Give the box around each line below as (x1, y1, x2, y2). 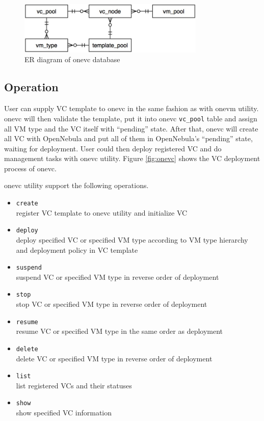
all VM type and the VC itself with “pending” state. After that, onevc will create (4, 123, 258, 134)
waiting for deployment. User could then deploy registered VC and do (4, 143, 222, 153)
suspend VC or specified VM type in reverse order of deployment (16, 271, 219, 282)
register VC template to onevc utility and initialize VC (16, 207, 188, 218)
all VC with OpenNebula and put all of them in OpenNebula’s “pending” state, (4, 133, 253, 144)
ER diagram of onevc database (24, 54, 120, 65)
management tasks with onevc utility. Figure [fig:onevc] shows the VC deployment (4, 153, 260, 164)
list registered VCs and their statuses (16, 380, 132, 390)
